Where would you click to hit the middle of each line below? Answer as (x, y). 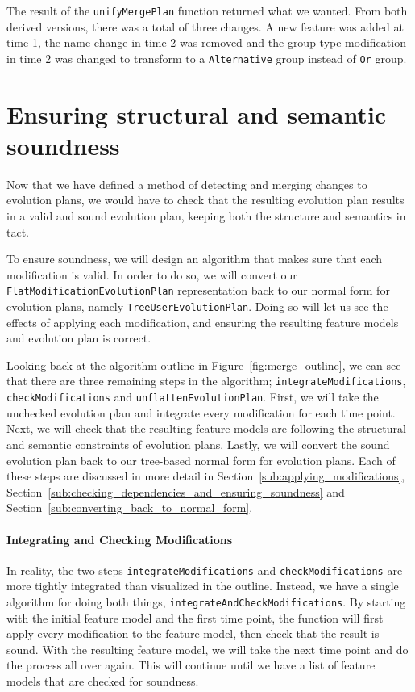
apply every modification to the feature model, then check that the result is (193, 633)
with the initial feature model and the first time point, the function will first (195, 617)
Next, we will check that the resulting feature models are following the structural (206, 428)
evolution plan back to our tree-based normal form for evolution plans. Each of (201, 460)
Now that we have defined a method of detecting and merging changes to (187, 184)
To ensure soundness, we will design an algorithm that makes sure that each (195, 259)
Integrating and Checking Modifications (120, 539)
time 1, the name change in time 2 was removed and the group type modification (206, 42)
